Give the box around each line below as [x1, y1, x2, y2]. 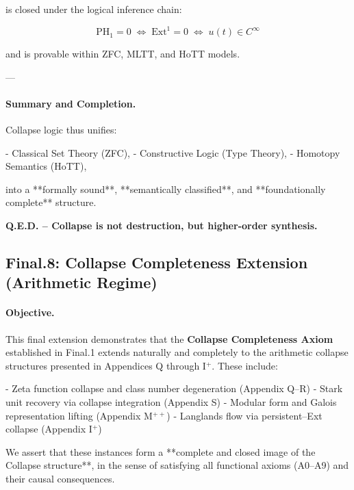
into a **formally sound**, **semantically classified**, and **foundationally [5, 181, 326, 196]
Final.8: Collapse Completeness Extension [5, 252, 308, 273]
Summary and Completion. [5, 96, 136, 110]
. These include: [212, 358, 278, 372]
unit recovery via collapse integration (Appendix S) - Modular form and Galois [5, 394, 337, 409]
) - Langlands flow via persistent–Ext [166, 408, 323, 422]
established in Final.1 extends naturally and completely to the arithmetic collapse [5, 345, 349, 359]
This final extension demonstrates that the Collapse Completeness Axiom [5, 331, 333, 346]
